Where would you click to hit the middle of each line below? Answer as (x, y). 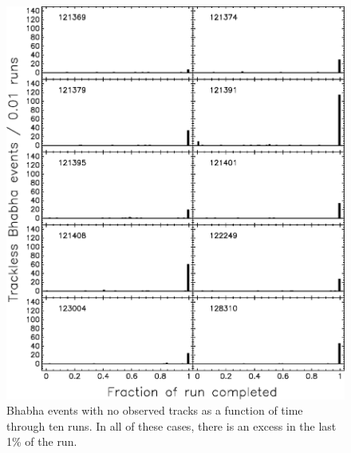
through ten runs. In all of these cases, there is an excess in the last (172, 425)
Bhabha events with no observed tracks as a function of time (155, 410)
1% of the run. (42, 441)
